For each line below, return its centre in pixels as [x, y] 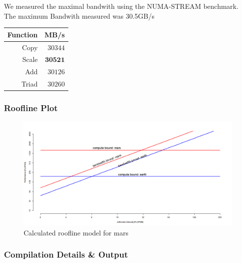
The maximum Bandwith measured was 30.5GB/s [79, 15]
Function [23, 34]
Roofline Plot [31, 108]
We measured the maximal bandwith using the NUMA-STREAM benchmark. [121, 6]
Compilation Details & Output [66, 254]
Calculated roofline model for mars [76, 232]
